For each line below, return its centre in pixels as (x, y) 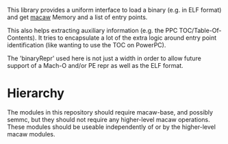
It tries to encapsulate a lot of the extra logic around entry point (127, 38)
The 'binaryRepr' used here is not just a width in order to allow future (104, 58)
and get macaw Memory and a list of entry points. (77, 17)
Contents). (22, 38)
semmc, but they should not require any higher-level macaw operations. (109, 119)
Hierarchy (36, 94)
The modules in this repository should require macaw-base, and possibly (110, 112)
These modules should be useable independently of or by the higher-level (111, 127)
